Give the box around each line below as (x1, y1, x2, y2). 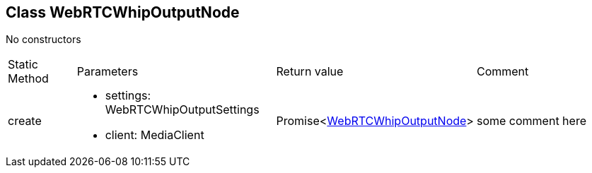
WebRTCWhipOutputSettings (105, 102, 260, 117)
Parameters (76, 64, 139, 79)
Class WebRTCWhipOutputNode (6, 4, 240, 21)
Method (8, 71, 49, 86)
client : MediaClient (105, 128, 204, 143)
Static (8, 57, 38, 72)
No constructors (6, 33, 81, 46)
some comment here (476, 114, 586, 129)
